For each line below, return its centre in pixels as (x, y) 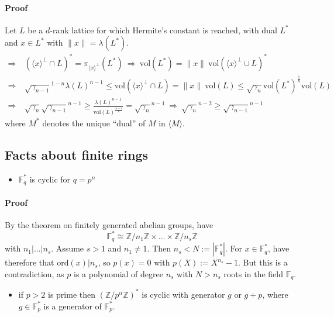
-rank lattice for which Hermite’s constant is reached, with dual (163, 30)
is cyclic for (50, 179)
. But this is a (263, 262)
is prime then (72, 294)
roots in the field (253, 274)
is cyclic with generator (183, 294)
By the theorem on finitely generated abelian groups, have (109, 224)
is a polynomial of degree (118, 274)
